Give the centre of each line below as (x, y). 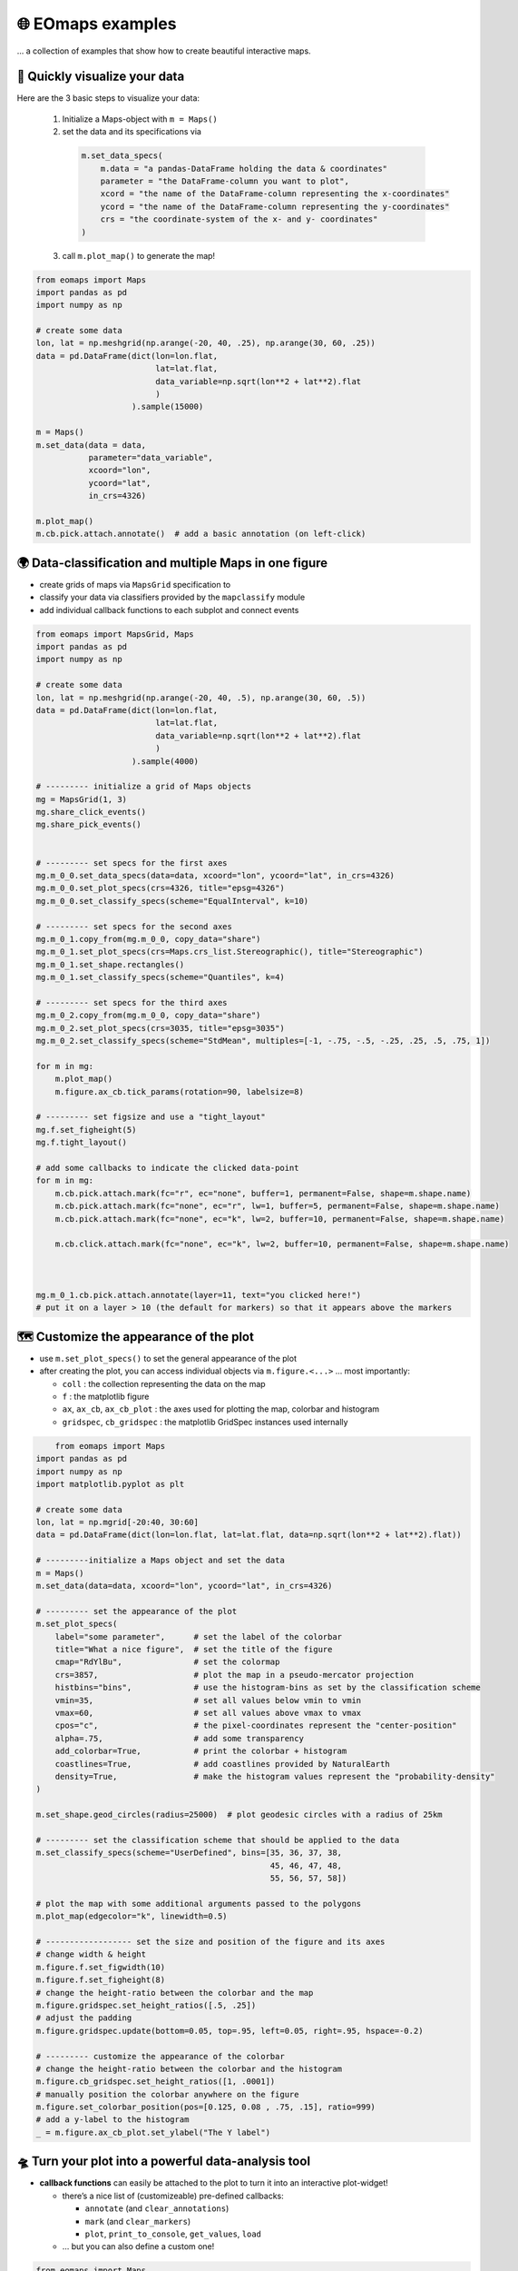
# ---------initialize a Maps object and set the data (160, 1561)
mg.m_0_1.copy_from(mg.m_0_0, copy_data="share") (148, 939)
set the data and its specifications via (132, 132)
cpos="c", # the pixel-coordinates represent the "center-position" (256, 1726)
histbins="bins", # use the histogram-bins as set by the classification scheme (268, 1688)
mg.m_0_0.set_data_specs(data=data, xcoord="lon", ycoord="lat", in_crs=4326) (215, 876)
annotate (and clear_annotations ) (157, 2208)
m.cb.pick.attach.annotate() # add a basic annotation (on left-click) (201, 534)
